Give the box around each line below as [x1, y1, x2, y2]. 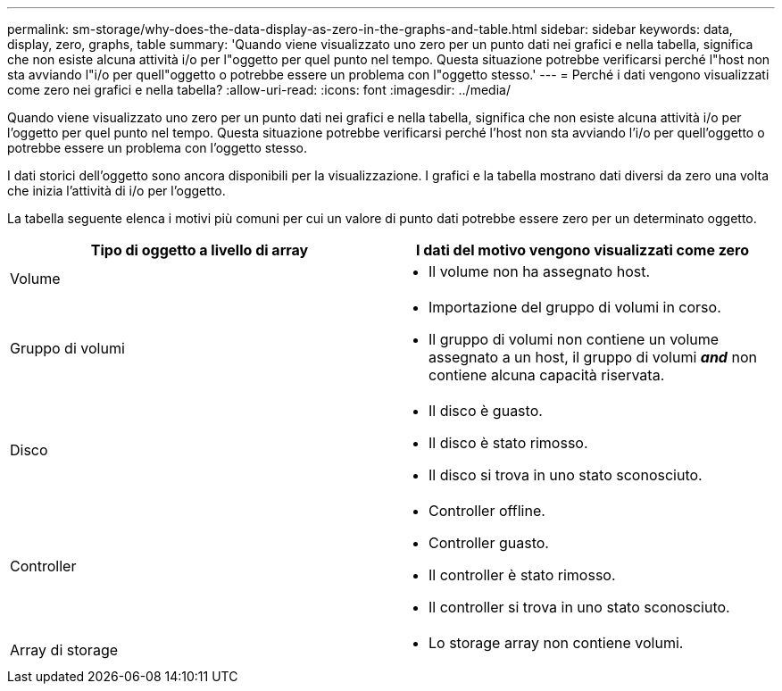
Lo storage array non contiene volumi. [428, 634, 684, 652]
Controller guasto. [428, 534, 549, 552]
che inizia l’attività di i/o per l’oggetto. [7, 183, 226, 198]
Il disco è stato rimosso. [428, 434, 588, 452]
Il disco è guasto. [428, 402, 543, 420]
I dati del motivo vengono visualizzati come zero [415, 241, 750, 259]
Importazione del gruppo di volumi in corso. [428, 298, 721, 316]
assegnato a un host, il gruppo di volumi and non [428, 348, 757, 366]
